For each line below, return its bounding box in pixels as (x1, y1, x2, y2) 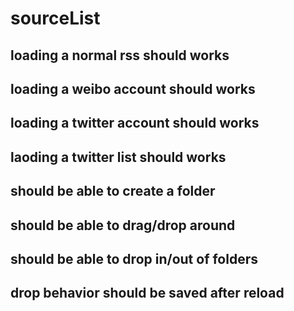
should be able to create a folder (10, 183, 216, 200)
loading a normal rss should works (10, 47, 230, 64)
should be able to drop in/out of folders (10, 250, 258, 267)
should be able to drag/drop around (10, 217, 236, 234)
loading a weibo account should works (10, 80, 256, 97)
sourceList (10, 7, 101, 30)
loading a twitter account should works (10, 115, 260, 132)
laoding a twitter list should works (10, 148, 227, 166)
